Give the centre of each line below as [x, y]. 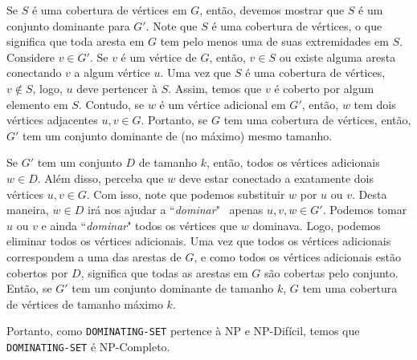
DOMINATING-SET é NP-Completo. [88, 346]
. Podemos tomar [365, 210]
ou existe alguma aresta [337, 57]
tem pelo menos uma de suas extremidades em [274, 41]
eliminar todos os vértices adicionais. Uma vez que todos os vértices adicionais [199, 241]
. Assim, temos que [215, 88]
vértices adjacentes [52, 120]
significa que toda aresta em [76, 41]
